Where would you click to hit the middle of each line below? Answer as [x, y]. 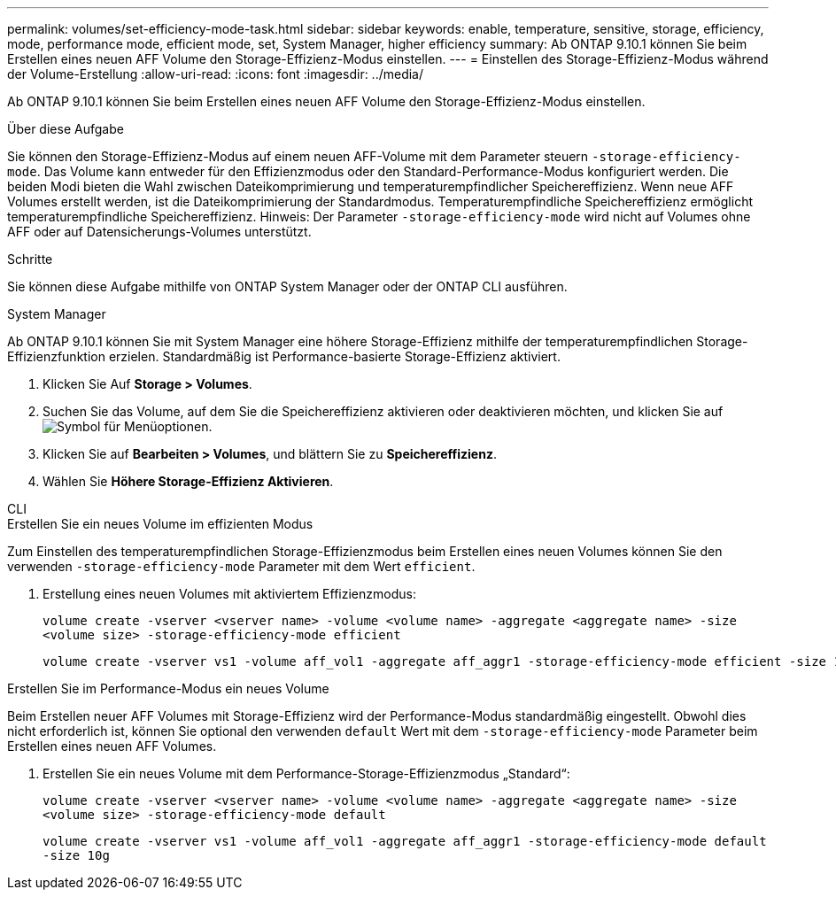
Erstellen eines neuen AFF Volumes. [112, 746]
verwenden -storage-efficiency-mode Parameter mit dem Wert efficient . [241, 566]
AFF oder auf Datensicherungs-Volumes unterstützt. [159, 232]
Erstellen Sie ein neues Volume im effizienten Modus [160, 524]
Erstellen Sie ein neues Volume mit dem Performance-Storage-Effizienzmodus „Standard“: [306, 773]
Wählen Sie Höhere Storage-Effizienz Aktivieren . [188, 481]
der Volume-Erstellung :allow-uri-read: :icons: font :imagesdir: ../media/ [216, 74]
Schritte [30, 259]
